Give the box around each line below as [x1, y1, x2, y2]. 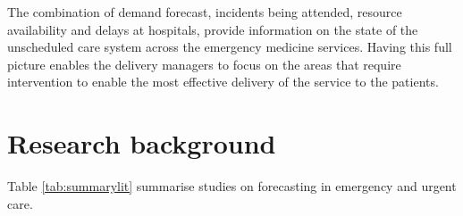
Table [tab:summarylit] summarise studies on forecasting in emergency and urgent [7, 177, 457, 195]
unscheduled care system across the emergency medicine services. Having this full [7, 37, 452, 56]
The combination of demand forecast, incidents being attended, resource [7, 3, 402, 21]
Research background [7, 125, 276, 162]
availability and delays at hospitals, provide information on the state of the [7, 20, 418, 38]
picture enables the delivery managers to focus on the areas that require [7, 54, 401, 73]
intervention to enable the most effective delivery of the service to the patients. [7, 72, 439, 91]
